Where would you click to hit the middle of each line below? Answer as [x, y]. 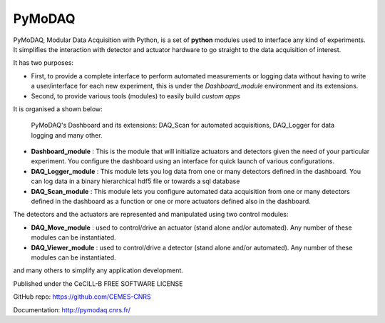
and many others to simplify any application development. [98, 270]
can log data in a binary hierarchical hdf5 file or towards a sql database [135, 181]
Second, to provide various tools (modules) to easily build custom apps [135, 96]
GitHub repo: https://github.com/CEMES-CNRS [82, 297]
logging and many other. [67, 135]
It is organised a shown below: [58, 109]
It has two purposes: [43, 63]
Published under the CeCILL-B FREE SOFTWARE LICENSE [98, 283]
